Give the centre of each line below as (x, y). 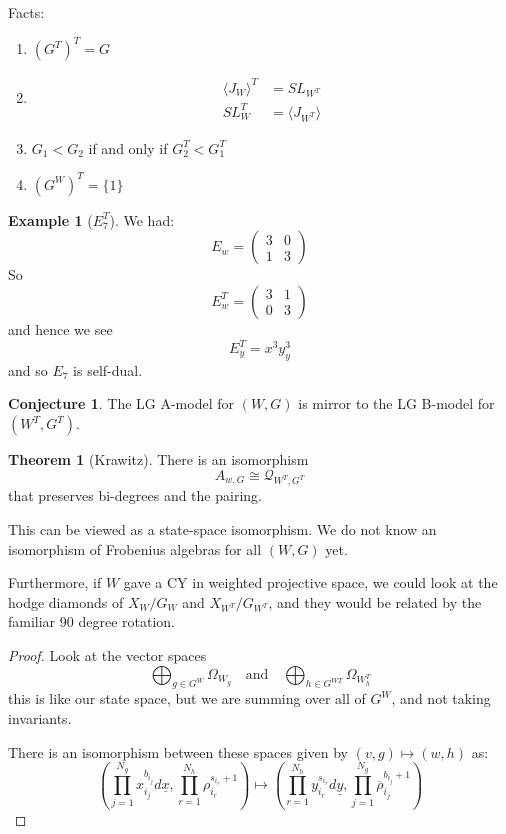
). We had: (142, 219)
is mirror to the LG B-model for (396, 403)
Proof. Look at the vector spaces (107, 655)
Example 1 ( (50, 219)
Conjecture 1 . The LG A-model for (121, 403)
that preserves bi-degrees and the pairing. (135, 495)
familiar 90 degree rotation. (91, 621)
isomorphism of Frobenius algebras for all (135, 548)
